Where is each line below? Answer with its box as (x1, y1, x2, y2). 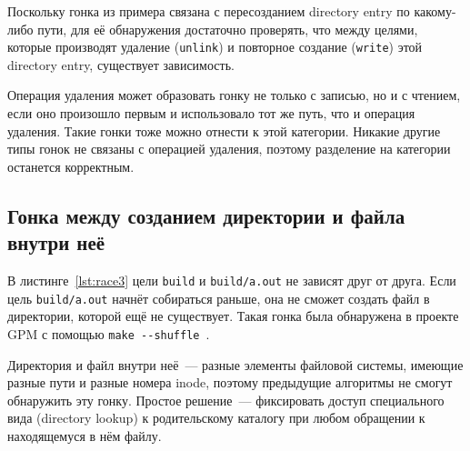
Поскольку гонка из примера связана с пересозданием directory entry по (7, 2, 410, 20)
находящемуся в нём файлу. (7, 426, 162, 445)
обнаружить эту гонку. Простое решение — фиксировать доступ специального (7, 390, 445, 409)
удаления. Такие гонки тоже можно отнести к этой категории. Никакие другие (7, 121, 441, 140)
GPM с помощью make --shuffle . (7, 324, 210, 343)
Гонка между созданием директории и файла (7, 201, 405, 229)
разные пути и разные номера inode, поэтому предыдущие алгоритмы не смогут (7, 373, 453, 392)
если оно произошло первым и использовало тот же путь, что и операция (7, 104, 415, 123)
